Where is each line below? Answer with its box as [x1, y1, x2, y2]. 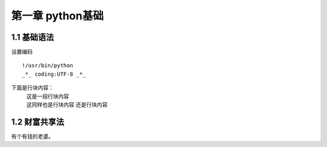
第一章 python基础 [11, 9, 104, 22]
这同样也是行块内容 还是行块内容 [26, 101, 108, 108]
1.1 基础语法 [11, 32, 54, 42]
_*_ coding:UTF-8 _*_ [22, 70, 86, 77]
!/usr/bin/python [22, 62, 73, 69]
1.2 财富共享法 [11, 117, 65, 127]
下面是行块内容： [11, 84, 54, 91]
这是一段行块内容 [26, 93, 69, 100]
